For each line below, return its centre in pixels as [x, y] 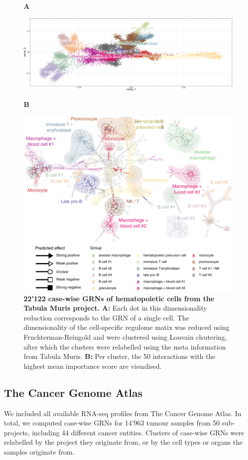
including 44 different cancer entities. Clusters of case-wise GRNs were [138, 432]
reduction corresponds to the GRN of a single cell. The [107, 317]
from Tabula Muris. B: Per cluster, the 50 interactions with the [120, 356]
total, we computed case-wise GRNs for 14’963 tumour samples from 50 [112, 423]
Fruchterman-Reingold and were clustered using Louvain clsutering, [125, 337]
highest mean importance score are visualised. [93, 366]
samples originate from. [39, 451]
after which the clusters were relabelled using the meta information [125, 346]
